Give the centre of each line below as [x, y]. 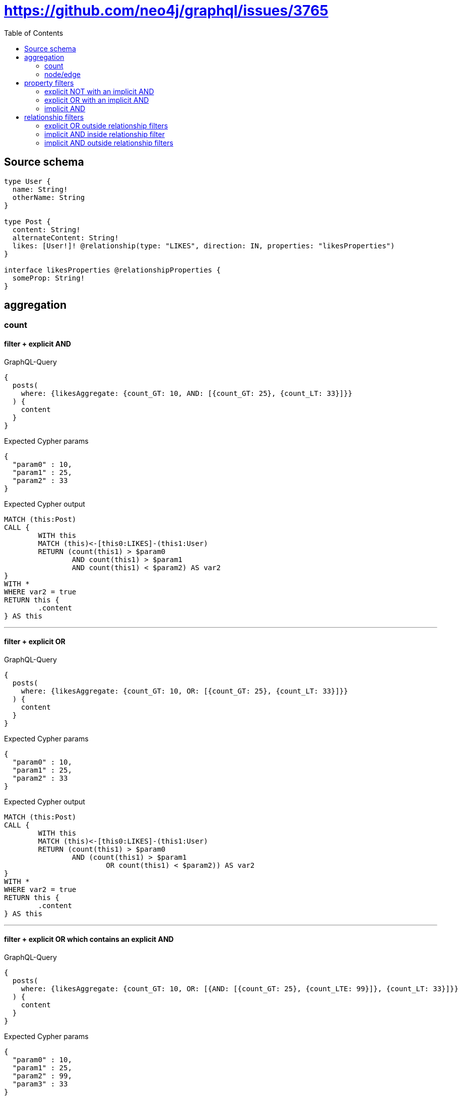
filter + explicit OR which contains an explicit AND [89, 939]
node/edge [62, 74]
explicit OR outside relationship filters [106, 125]
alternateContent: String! [65, 237]
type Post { [27, 221]
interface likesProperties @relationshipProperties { [112, 270]
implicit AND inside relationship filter [105, 134]
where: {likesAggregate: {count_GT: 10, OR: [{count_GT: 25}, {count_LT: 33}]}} [184, 691]
